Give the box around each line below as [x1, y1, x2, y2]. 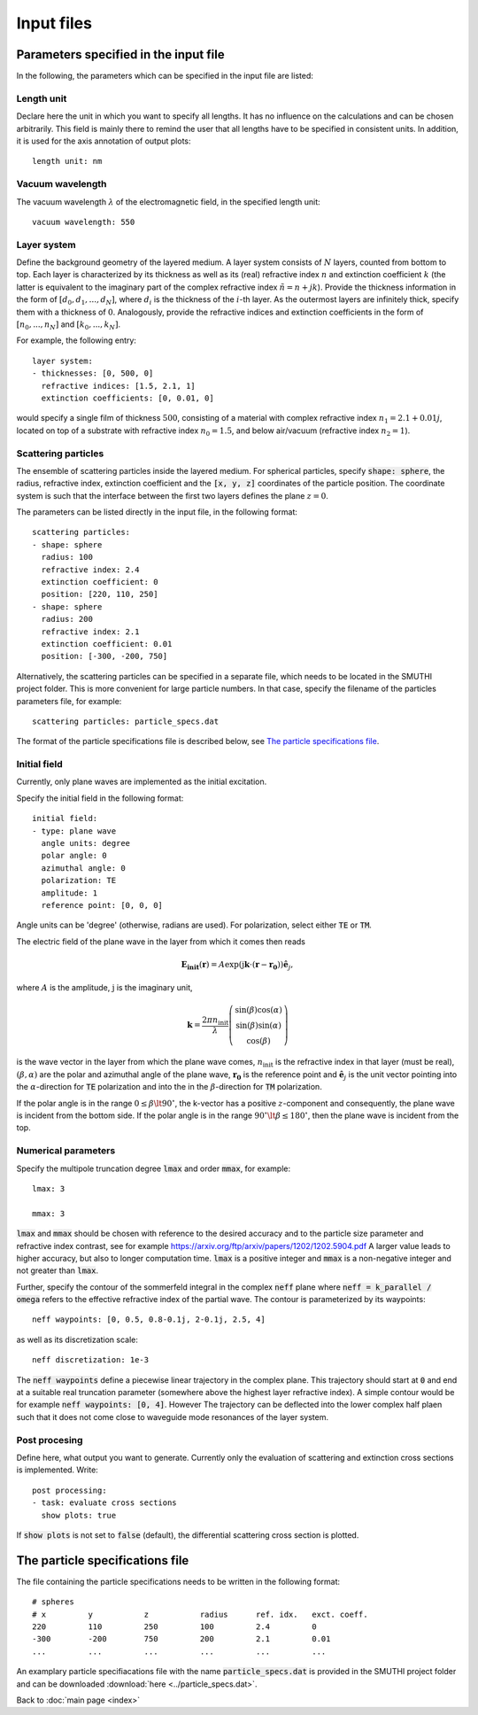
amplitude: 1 [41, 888, 98, 898]
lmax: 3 [32, 1183, 66, 1193]
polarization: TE [41, 875, 117, 886]
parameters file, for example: [16, 695, 122, 706]
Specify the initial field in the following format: [16, 793, 184, 803]
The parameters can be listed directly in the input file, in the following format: [16, 507, 298, 517]
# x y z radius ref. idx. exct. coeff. [32, 1609, 368, 1619]
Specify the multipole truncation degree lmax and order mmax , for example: [16, 1163, 291, 1174]
